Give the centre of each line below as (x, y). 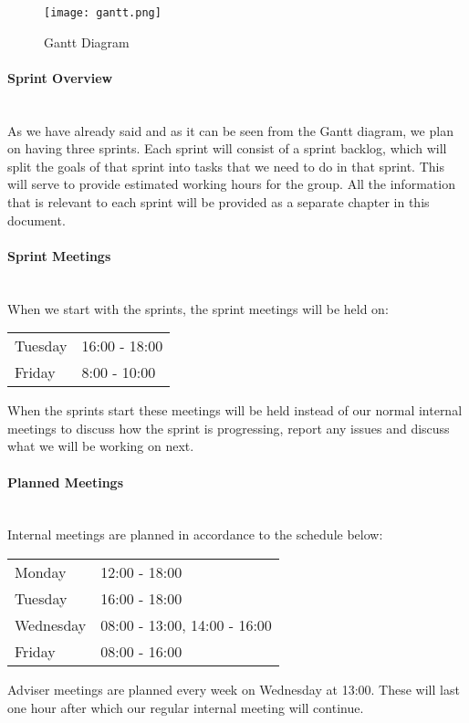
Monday (41, 571)
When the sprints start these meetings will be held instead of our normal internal (235, 410)
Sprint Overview (60, 77)
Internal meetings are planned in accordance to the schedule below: (195, 534)
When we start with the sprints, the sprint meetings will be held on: (198, 308)
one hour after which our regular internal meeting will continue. (186, 707)
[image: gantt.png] (103, 13)
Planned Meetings (65, 482)
